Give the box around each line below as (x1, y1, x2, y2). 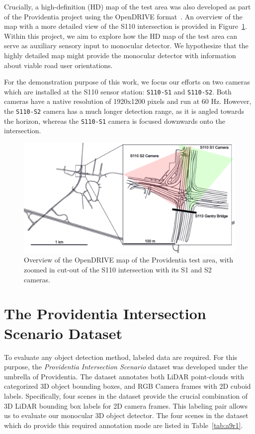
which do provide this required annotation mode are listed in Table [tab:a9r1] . (4, 420, 243, 430)
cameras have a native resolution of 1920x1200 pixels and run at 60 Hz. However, (4, 96, 252, 106)
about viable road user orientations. (4, 60, 113, 70)
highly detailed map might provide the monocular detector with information (4, 50, 236, 60)
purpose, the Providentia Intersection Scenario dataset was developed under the (4, 361, 248, 372)
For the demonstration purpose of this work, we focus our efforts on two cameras (4, 77, 250, 87)
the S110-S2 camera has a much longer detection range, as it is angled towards (4, 106, 244, 116)
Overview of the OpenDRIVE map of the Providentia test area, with (24, 255, 233, 265)
